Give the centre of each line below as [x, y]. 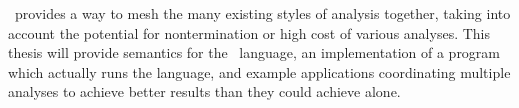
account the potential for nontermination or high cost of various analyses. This [249, 32]
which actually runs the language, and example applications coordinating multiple [259, 71]
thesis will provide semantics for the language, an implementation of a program [254, 52]
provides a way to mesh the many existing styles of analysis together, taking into [262, 13]
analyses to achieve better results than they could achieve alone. [204, 91]
